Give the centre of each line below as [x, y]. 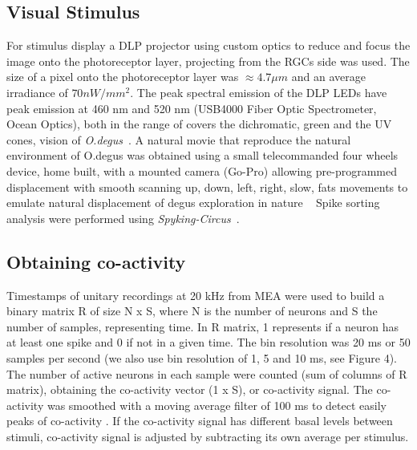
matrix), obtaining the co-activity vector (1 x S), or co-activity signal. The [190, 389]
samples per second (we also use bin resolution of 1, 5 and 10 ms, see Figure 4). [202, 357]
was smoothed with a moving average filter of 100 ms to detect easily [217, 405]
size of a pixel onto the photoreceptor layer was [123, 77]
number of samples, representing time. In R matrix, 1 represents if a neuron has [202, 326]
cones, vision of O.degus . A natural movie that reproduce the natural [179, 139]
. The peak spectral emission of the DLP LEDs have [259, 92]
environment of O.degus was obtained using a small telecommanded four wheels [202, 155]
